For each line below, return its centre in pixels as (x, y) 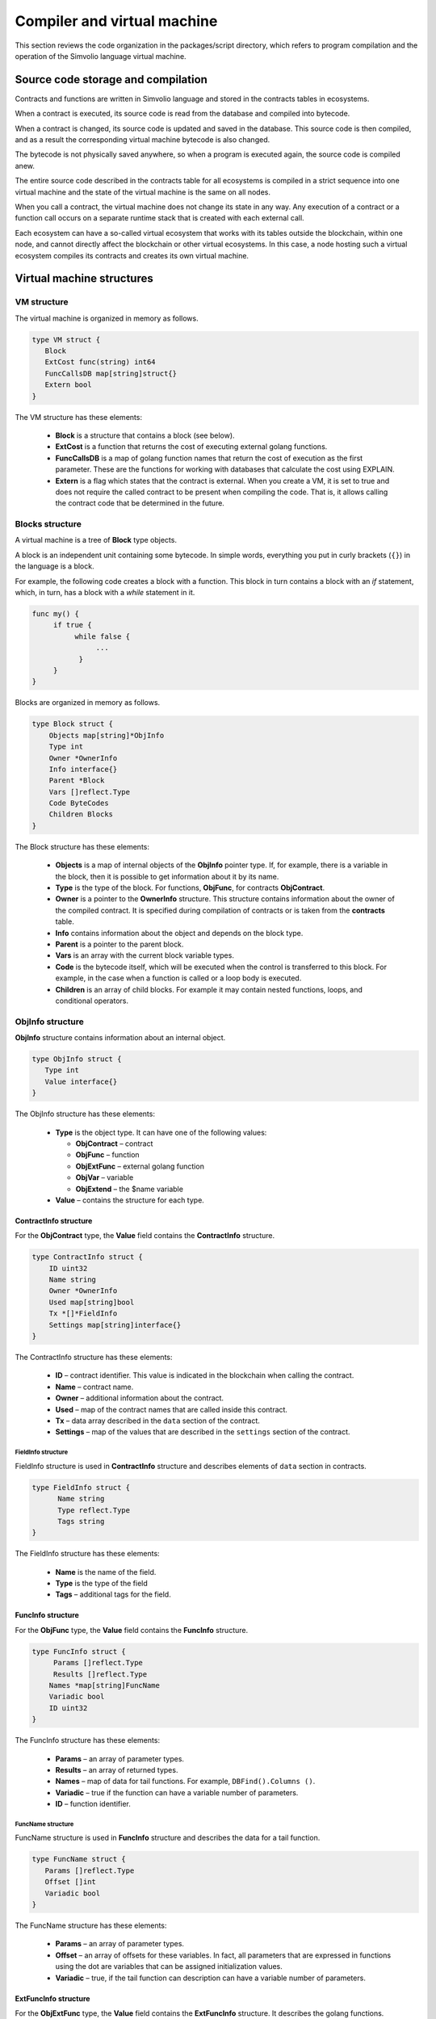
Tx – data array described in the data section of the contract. (157, 1421)
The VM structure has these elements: (79, 417)
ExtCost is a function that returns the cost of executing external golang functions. (191, 447)
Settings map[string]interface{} (115, 1325)
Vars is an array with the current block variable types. (145, 955)
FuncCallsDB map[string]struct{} (111, 373)
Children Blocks (81, 814)
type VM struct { (66, 340)
